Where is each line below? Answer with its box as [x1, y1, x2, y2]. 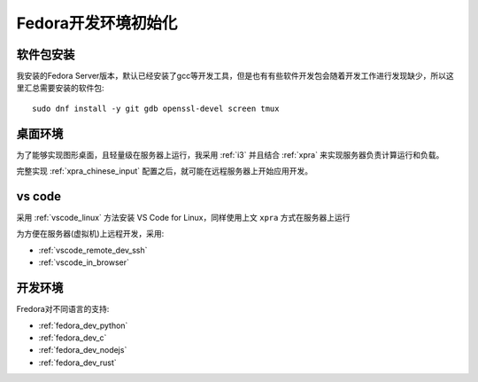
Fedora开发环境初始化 [16, 13, 178, 33]
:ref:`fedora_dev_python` [38, 320, 128, 331]
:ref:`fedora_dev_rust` [38, 357, 117, 368]
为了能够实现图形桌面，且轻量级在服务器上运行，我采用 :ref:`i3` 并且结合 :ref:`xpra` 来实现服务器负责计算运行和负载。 [16, 149, 444, 160]
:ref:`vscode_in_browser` [38, 257, 130, 268]
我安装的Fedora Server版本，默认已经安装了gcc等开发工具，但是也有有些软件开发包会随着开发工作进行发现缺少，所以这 [16, 71, 455, 82]
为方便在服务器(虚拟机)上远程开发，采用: [16, 229, 165, 239]
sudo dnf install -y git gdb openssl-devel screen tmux [32, 103, 280, 113]
